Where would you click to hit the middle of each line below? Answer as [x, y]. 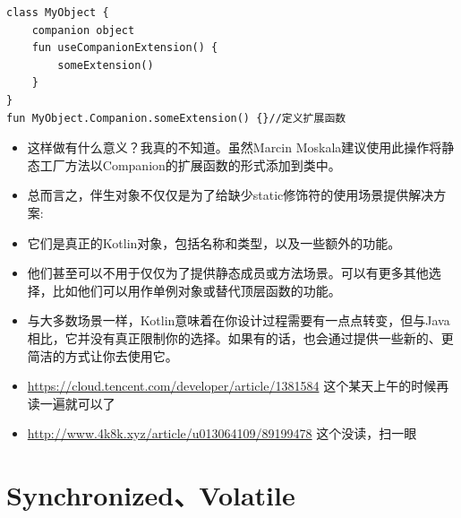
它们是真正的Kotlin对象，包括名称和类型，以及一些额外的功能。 [214, 242]
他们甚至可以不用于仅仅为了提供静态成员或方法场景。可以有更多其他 [228, 273]
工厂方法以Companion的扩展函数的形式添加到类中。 [190, 164]
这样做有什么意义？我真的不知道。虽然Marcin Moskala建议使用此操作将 [235, 147]
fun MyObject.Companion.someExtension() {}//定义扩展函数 [176, 118]
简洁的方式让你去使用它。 [102, 355]
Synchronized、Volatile [151, 495]
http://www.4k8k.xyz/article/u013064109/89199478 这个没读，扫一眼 [222, 433]
